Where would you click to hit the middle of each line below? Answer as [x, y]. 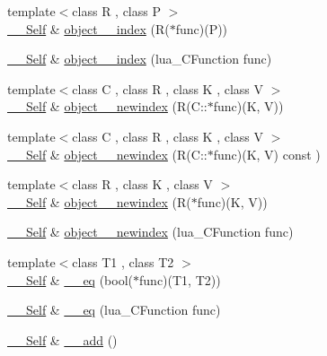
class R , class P [116, 11]
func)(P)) [202, 28]
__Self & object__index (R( [88, 28]
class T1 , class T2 [123, 261]
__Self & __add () [62, 339]
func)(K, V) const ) [267, 154]
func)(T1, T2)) [180, 279]
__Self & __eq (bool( [71, 279]
